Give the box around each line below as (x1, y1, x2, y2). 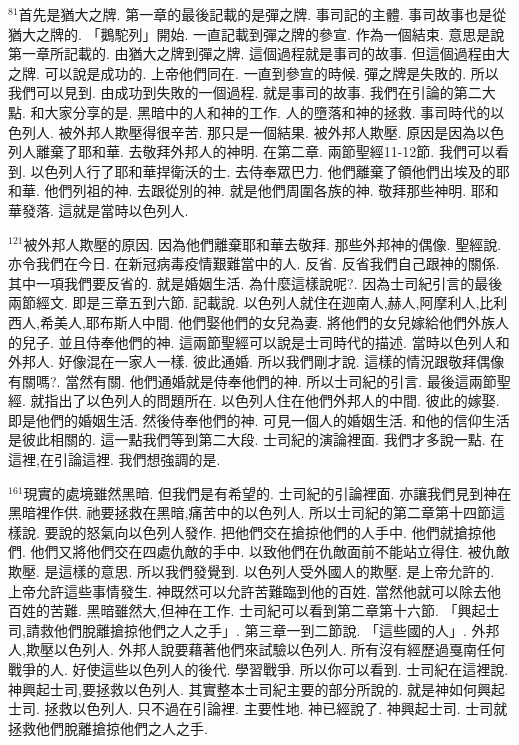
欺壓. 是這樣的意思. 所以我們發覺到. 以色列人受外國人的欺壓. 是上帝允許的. (8, 561, 495, 582)
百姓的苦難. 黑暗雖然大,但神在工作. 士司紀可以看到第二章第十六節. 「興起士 (8, 600, 500, 621)
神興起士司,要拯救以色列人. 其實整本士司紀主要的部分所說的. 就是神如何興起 (8, 678, 505, 699)
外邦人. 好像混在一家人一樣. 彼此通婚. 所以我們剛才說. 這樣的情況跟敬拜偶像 (8, 351, 505, 372)
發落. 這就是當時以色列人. (21, 199, 189, 220)
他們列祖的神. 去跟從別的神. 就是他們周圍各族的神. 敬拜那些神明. (44, 180, 467, 201)
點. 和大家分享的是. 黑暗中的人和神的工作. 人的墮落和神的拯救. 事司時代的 (8, 101, 491, 122)
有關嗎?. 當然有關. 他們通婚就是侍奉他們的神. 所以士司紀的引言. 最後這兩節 (8, 370, 497, 391)
